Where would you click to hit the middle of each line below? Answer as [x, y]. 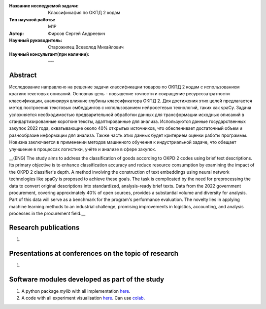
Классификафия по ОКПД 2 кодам [84, 13]
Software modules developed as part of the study [87, 279]
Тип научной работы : [32, 19]
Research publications [44, 227]
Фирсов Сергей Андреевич [77, 33]
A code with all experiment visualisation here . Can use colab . [83, 298]
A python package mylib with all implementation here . [76, 291]
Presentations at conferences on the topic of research [94, 253]
